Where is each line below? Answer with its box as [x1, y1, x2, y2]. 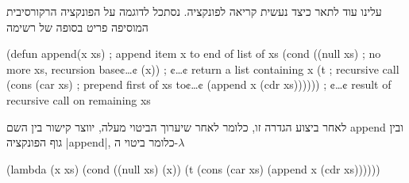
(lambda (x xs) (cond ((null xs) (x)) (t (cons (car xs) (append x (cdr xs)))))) [6, 160, 380, 177]
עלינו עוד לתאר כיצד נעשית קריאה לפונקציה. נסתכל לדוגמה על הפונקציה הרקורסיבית [6, 3, 382, 19]
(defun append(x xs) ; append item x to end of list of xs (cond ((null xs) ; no [6, 45, 381, 62]
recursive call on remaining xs [6, 91, 151, 108]
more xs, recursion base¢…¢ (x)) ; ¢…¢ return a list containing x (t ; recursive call [6, 60, 399, 77]
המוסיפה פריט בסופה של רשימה [6, 18, 149, 35]
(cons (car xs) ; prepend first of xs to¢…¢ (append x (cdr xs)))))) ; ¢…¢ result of [6, 76, 392, 93]
